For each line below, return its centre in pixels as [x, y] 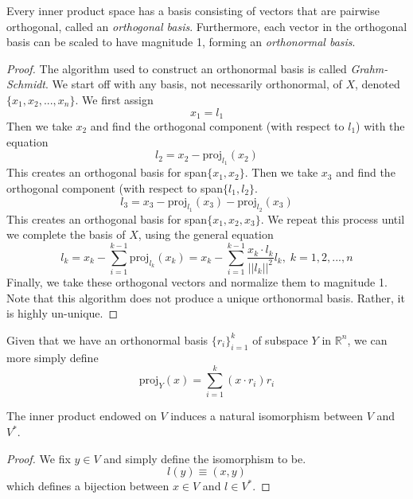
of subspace [280, 339]
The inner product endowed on [82, 416]
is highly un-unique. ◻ [62, 313]
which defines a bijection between [88, 486]
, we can [367, 339]
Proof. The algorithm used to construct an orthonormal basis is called [177, 68]
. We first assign [114, 99]
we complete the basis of [66, 234]
